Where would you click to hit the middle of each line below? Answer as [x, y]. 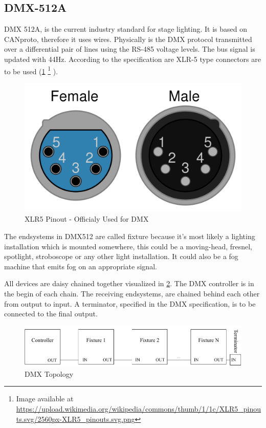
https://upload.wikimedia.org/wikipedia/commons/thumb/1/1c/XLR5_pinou [139, 408]
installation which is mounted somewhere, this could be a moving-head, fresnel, [128, 246]
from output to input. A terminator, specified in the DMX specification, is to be [130, 303]
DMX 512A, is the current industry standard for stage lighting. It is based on [126, 29]
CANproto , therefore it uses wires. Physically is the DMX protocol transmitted [128, 39]
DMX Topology [49, 373]
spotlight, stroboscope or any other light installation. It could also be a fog [121, 256]
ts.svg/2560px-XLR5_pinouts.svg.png [75, 419]
